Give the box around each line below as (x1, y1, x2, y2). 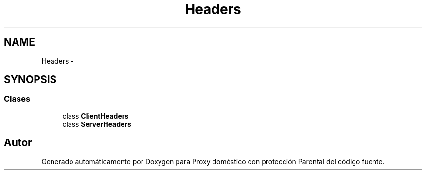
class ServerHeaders (62, 120, 131, 128)
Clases (4, 94, 31, 104)
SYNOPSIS (4, 73, 57, 86)
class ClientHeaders (62, 111, 129, 120)
